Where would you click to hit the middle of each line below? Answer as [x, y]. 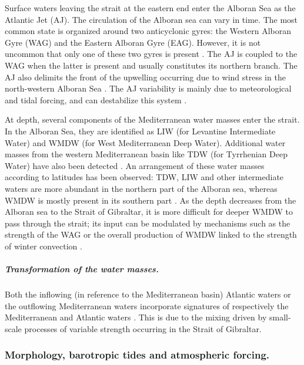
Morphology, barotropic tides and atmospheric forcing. [137, 355]
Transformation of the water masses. [82, 269]
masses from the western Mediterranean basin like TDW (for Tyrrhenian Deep [146, 154]
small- [280, 317]
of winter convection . [44, 246]
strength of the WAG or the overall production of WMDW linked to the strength [151, 234]
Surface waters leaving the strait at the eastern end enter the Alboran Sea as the [150, 8]
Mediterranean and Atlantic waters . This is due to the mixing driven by [136, 317]
